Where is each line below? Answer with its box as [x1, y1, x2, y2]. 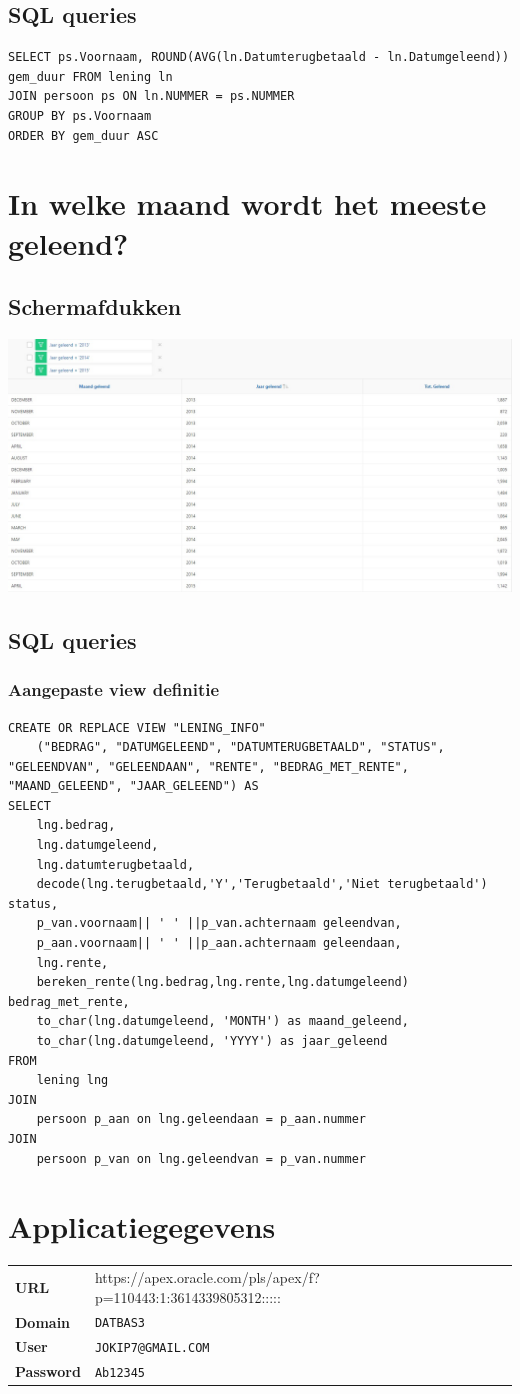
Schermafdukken [8, 291, 182, 322]
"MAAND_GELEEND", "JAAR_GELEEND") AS [8, 779, 259, 794]
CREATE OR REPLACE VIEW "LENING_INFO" [8, 720, 266, 735]
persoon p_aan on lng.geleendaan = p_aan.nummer [36, 1112, 366, 1127]
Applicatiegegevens [8, 1206, 276, 1247]
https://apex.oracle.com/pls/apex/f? [94, 1267, 320, 1288]
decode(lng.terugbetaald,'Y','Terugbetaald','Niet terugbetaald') [36, 877, 488, 892]
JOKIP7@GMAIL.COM [94, 1341, 210, 1356]
